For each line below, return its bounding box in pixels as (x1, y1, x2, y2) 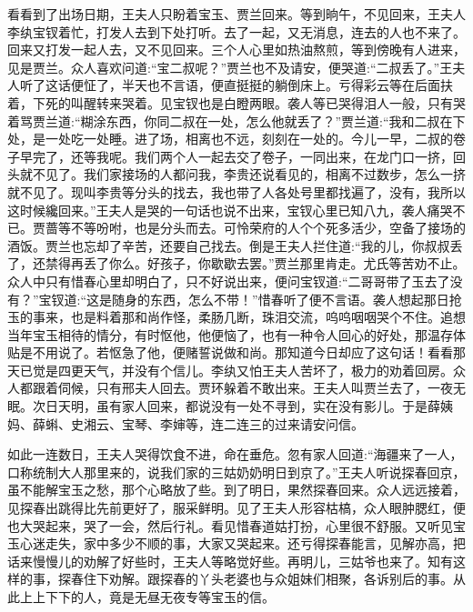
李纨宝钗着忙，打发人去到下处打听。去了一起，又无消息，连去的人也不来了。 (7, 22, 466, 41)
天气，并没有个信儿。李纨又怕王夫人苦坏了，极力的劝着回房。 (83, 360, 453, 379)
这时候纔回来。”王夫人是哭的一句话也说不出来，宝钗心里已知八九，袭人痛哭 (7, 200, 453, 219)
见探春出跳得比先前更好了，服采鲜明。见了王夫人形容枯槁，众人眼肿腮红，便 (7, 498, 466, 517)
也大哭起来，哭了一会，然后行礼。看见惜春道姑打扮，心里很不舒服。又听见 (7, 516, 453, 535)
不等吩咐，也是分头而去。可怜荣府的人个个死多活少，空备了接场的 (70, 218, 466, 237)
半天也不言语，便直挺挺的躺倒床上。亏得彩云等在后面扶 (121, 75, 453, 95)
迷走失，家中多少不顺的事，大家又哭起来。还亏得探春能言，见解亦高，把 (32, 534, 466, 553)
